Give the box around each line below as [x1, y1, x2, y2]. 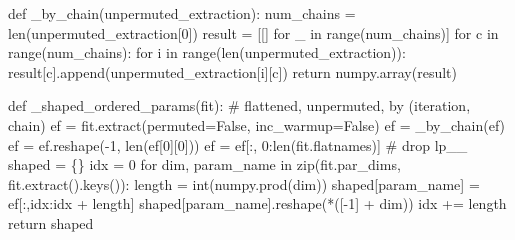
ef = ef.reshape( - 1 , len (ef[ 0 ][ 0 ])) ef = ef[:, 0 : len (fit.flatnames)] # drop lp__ [8, 134, 468, 155]
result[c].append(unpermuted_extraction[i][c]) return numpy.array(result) [8, 61, 457, 82]
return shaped [8, 212, 94, 233]
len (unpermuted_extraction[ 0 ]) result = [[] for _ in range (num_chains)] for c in [8, 22, 499, 43]
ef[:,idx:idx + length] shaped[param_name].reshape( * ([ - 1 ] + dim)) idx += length [8, 193, 507, 214]
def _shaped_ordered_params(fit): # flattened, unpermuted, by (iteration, [8, 95, 471, 116]
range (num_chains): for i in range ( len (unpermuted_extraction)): [8, 42, 406, 63]
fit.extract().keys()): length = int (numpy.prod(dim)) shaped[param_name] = [8, 173, 480, 194]
